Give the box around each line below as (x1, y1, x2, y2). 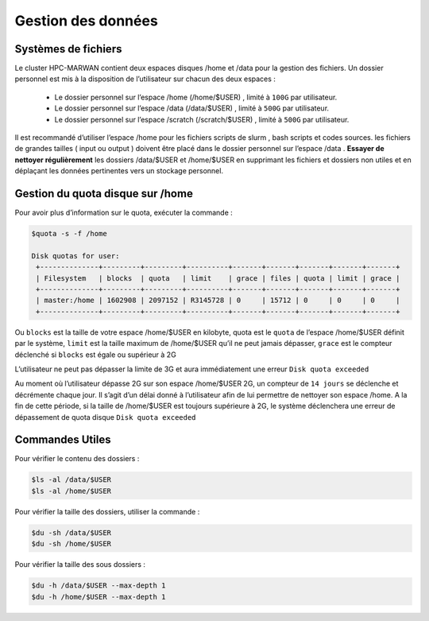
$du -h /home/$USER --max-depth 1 (31, 592, 166, 601)
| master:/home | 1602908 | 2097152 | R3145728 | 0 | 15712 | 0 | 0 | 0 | (36, 296, 400, 305)
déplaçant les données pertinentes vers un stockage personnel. (14, 166, 224, 176)
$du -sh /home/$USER (31, 539, 111, 549)
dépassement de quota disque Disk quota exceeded (14, 412, 196, 421)
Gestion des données (14, 12, 158, 29)
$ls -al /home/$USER (31, 486, 111, 495)
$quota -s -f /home (31, 229, 107, 239)
